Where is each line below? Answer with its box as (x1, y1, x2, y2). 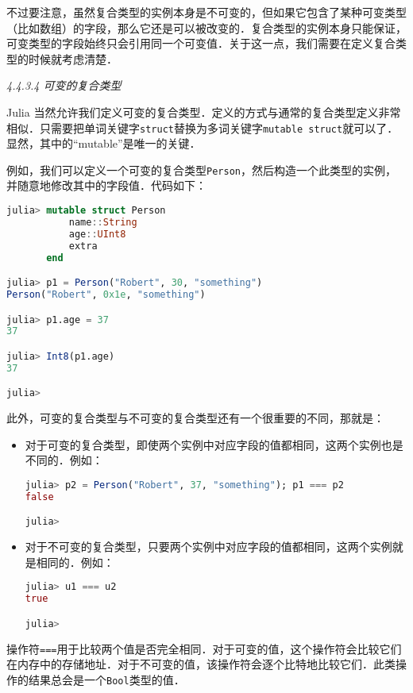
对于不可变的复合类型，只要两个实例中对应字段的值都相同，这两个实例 (25, 538, 392, 555)
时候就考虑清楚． (28, 50, 118, 67)
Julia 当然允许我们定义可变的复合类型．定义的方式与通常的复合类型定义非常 (6, 103, 401, 120)
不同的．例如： (25, 452, 103, 468)
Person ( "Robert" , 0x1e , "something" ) (6, 288, 206, 300)
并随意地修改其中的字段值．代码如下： (6, 177, 206, 194)
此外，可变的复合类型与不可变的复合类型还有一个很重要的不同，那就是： (6, 410, 384, 426)
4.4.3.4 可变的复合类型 (6, 77, 122, 94)
